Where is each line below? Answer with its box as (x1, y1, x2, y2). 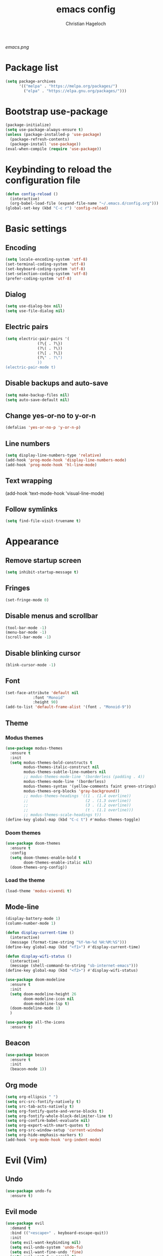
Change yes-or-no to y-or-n (5, 411, 96, 420)
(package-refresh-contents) (10, 137, 70, 142)
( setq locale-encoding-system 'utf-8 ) (5, 257, 88, 262)
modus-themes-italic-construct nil (24, 765, 100, 770)
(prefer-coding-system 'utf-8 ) (5, 276, 72, 281)
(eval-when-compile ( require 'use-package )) (5, 146, 102, 152)
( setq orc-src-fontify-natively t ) (5, 1099, 81, 1104)
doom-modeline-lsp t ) (24, 1001, 70, 1006)
